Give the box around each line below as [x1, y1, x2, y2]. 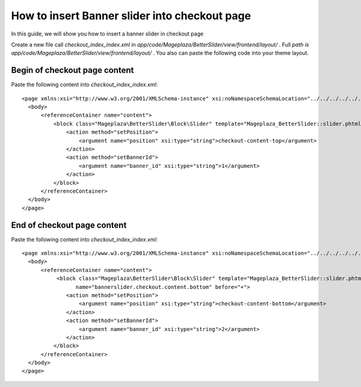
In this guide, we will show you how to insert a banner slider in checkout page [11, 30, 204, 37]
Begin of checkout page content [11, 65, 134, 75]
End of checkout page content [11, 220, 127, 230]
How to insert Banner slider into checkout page [11, 9, 251, 22]
